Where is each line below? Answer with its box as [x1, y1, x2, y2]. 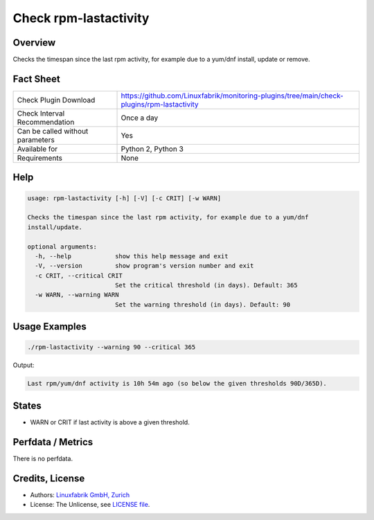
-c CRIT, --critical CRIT [35, 271, 123, 280]
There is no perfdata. [12, 454, 73, 463]
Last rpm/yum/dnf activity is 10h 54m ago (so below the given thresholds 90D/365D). [27, 379, 327, 388]
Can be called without [17, 126, 89, 136]
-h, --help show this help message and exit [35, 252, 229, 260]
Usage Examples [12, 321, 87, 332]
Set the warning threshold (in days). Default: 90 [114, 301, 291, 308]
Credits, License [12, 472, 85, 484]
